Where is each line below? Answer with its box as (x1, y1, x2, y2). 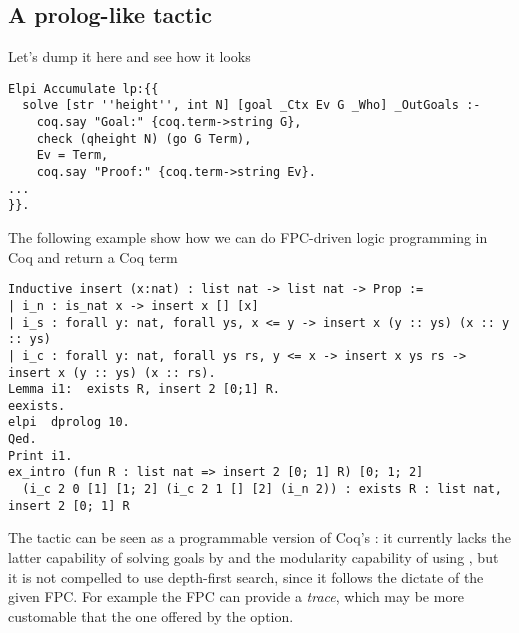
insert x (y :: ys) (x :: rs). (8, 365, 216, 380)
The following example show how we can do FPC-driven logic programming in (8, 227, 488, 248)
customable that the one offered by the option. (8, 605, 294, 626)
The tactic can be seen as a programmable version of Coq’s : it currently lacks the (8, 527, 511, 548)
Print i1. (8, 448, 73, 463)
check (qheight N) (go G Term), (36, 131, 252, 146)
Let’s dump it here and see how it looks (8, 46, 251, 67)
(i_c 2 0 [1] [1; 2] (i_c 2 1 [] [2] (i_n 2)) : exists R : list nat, (22, 482, 502, 497)
